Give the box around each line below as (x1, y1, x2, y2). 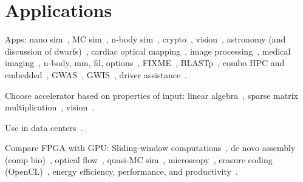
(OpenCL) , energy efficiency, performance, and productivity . (5, 165, 238, 178)
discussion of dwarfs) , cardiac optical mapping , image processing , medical (5, 44, 291, 57)
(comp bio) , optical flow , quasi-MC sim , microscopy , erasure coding (5, 153, 273, 166)
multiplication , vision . (5, 101, 95, 113)
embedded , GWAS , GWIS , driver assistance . (5, 68, 187, 81)
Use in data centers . (5, 121, 83, 133)
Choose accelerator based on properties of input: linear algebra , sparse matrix (5, 89, 298, 101)
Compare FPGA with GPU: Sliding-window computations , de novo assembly (5, 141, 296, 154)
